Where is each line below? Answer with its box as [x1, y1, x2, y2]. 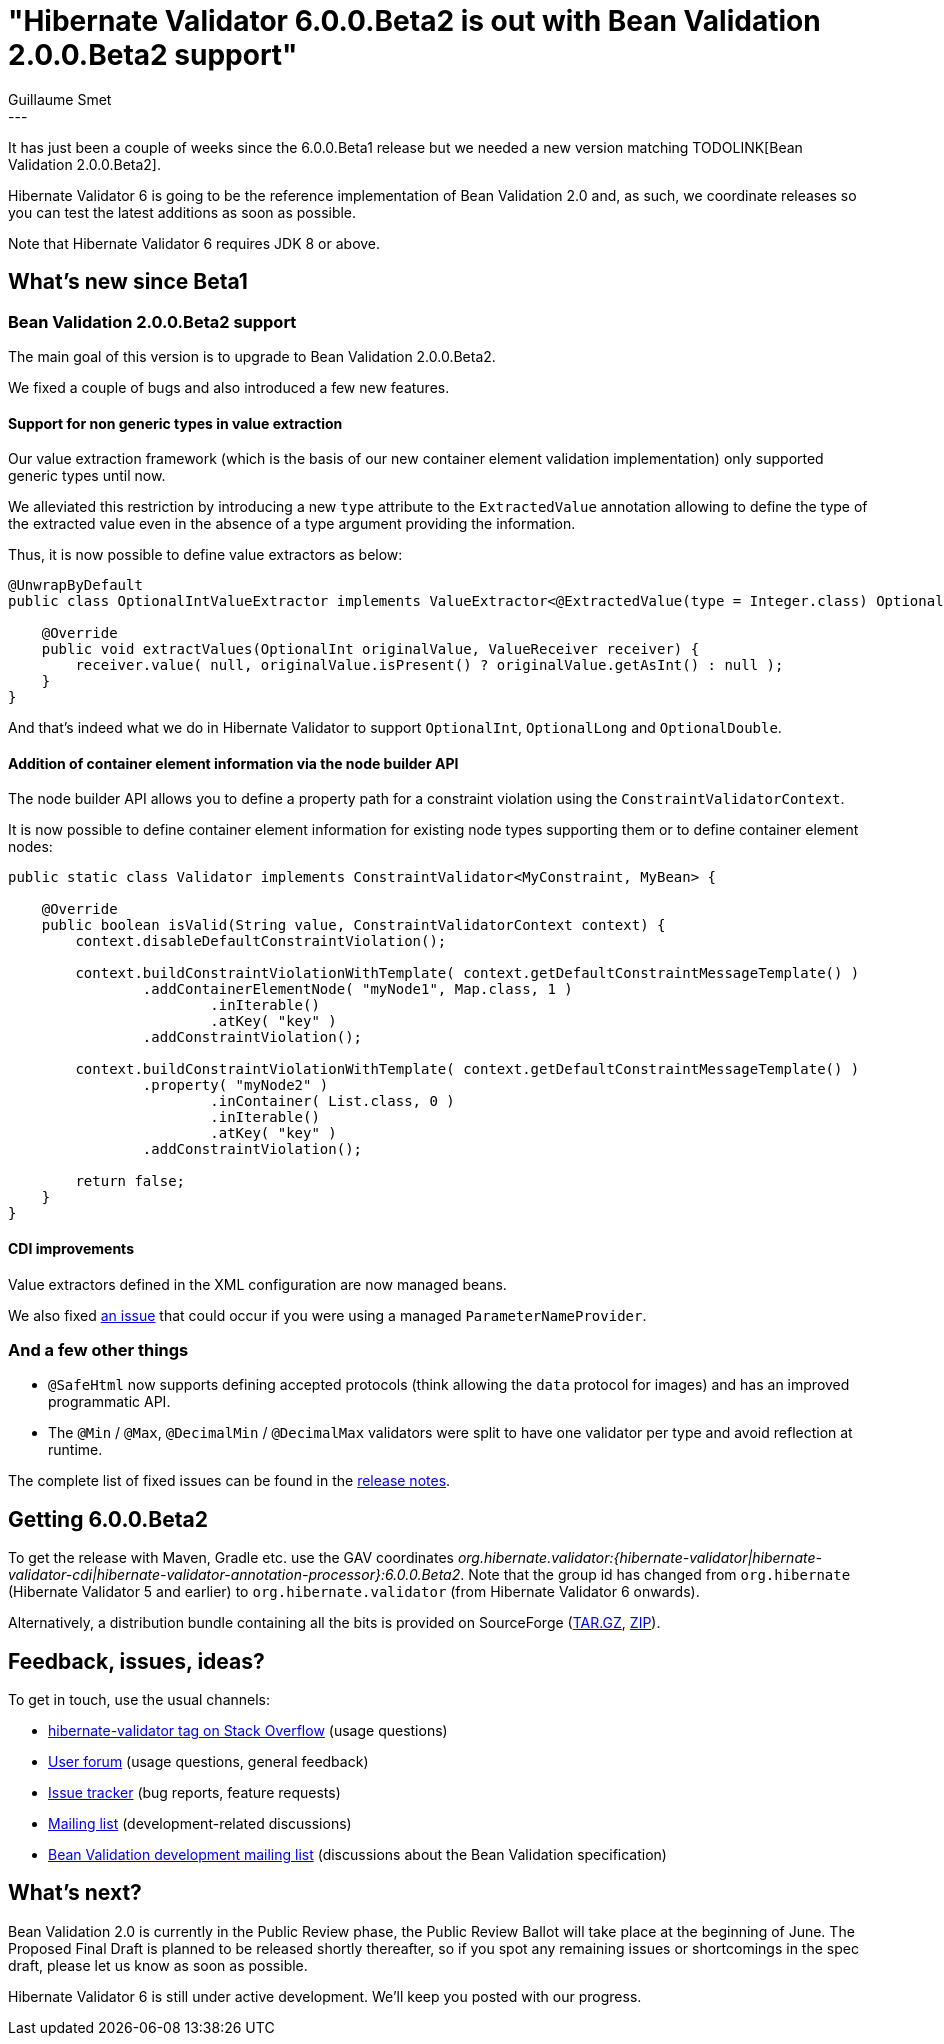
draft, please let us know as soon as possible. [8, 1956, 308, 1974]
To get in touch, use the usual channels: [8, 1691, 271, 1709]
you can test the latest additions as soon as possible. [8, 203, 357, 221]
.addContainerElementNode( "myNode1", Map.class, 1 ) [142, 981, 573, 998]
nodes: [8, 838, 53, 856]
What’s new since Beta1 [8, 269, 248, 295]
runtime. [48, 1441, 103, 1459]
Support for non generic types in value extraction [8, 414, 343, 432]
